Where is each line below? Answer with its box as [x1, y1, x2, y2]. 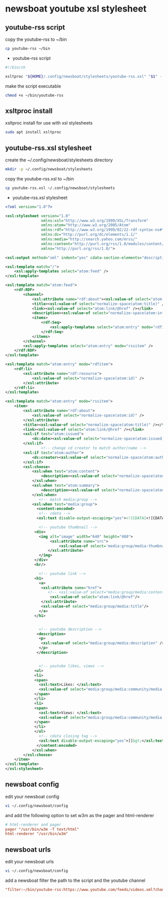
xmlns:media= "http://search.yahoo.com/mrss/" [40, 237, 137, 242]
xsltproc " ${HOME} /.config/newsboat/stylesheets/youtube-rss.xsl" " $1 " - [5, 74, 162, 79]
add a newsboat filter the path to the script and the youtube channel [5, 877, 146, 883]
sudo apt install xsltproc [5, 130, 61, 135]
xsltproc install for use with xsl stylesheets [5, 120, 93, 126]
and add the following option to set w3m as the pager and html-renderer [5, 812, 154, 818]
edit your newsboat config [5, 793, 59, 800]
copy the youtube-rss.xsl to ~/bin [5, 175, 74, 181]
